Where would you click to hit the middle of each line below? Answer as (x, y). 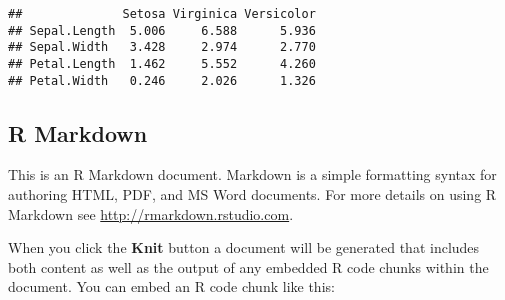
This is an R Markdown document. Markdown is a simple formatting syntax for (252, 174)
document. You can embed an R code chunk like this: (171, 286)
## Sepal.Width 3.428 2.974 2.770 (162, 47)
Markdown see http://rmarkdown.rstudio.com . (151, 213)
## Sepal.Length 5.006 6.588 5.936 (162, 30)
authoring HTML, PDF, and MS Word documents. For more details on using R (252, 194)
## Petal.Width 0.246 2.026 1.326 (162, 80)
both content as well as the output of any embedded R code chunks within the (248, 266)
